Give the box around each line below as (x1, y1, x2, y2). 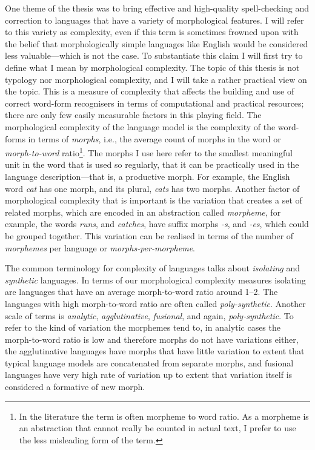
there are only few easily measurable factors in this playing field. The (5, 108, 262, 121)
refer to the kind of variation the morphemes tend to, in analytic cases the (5, 321, 280, 334)
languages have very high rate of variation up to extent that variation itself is (5, 368, 293, 381)
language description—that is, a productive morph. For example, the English (5, 170, 290, 182)
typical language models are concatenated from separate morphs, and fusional (5, 356, 294, 369)
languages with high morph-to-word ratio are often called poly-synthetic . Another (5, 297, 306, 309)
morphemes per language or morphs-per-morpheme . (5, 241, 196, 254)
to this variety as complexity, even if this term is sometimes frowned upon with (5, 25, 299, 38)
